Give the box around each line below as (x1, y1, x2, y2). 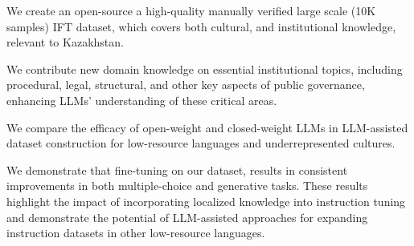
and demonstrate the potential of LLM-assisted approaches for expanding (6, 208, 368, 225)
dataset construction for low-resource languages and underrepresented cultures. (6, 135, 396, 151)
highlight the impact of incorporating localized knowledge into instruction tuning (6, 192, 406, 209)
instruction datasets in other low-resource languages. (6, 224, 265, 241)
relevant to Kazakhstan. (6, 34, 124, 50)
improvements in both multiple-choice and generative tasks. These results (6, 177, 368, 194)
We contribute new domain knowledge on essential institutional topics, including (6, 60, 403, 77)
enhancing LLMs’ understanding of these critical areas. (6, 91, 277, 108)
